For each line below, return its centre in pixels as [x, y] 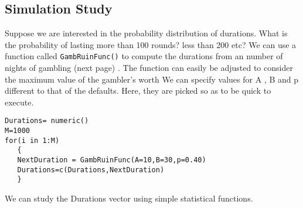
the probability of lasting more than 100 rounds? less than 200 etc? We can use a [151, 44]
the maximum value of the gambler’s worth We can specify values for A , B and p [152, 79]
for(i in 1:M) [32, 140]
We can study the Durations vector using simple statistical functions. [129, 198]
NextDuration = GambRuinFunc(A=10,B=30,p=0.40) [112, 160]
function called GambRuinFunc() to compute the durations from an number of [144, 56]
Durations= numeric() [47, 121]
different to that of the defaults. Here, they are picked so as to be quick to [138, 91]
